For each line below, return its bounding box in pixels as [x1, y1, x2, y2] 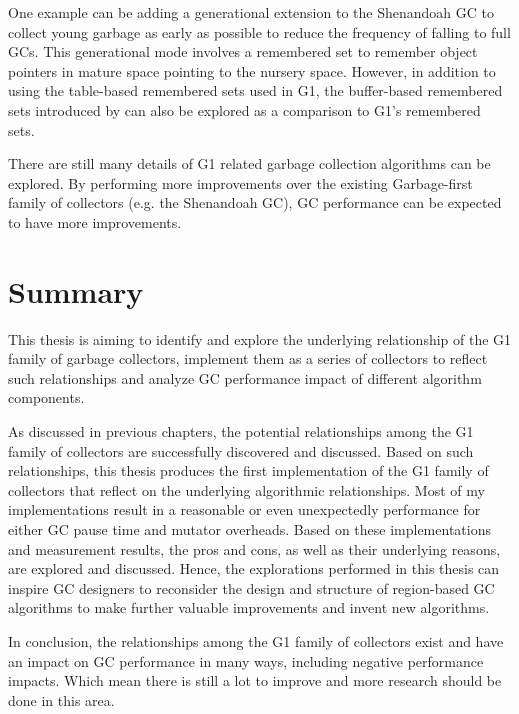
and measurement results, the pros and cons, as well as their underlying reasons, [8, 538, 501, 559]
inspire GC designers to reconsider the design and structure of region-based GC [8, 577, 495, 598]
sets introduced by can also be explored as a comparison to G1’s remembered [8, 99, 481, 120]
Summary [8, 270, 144, 311]
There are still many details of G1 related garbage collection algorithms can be [8, 153, 491, 174]
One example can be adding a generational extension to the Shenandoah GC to [8, 2, 494, 22]
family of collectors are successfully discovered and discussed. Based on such [8, 440, 474, 461]
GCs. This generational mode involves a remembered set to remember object [8, 41, 478, 62]
